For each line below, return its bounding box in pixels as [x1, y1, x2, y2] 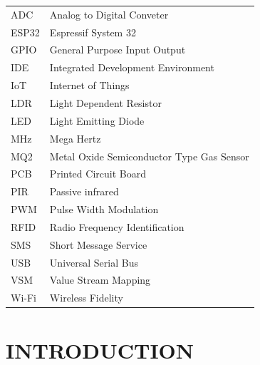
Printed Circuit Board [49, 166, 146, 181]
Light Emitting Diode [49, 113, 145, 128]
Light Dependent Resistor [49, 95, 162, 110]
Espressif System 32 [49, 24, 136, 39]
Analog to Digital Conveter [49, 6, 169, 21]
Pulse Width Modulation [49, 202, 159, 217]
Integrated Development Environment [49, 60, 214, 75]
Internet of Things [49, 78, 130, 93]
